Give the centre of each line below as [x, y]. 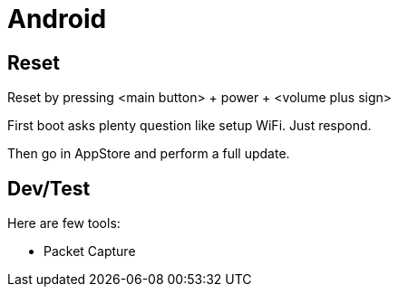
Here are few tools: [64, 223]
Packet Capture [90, 251]
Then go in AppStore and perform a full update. [149, 154]
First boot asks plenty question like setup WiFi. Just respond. [189, 126]
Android [57, 19]
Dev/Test [49, 188]
